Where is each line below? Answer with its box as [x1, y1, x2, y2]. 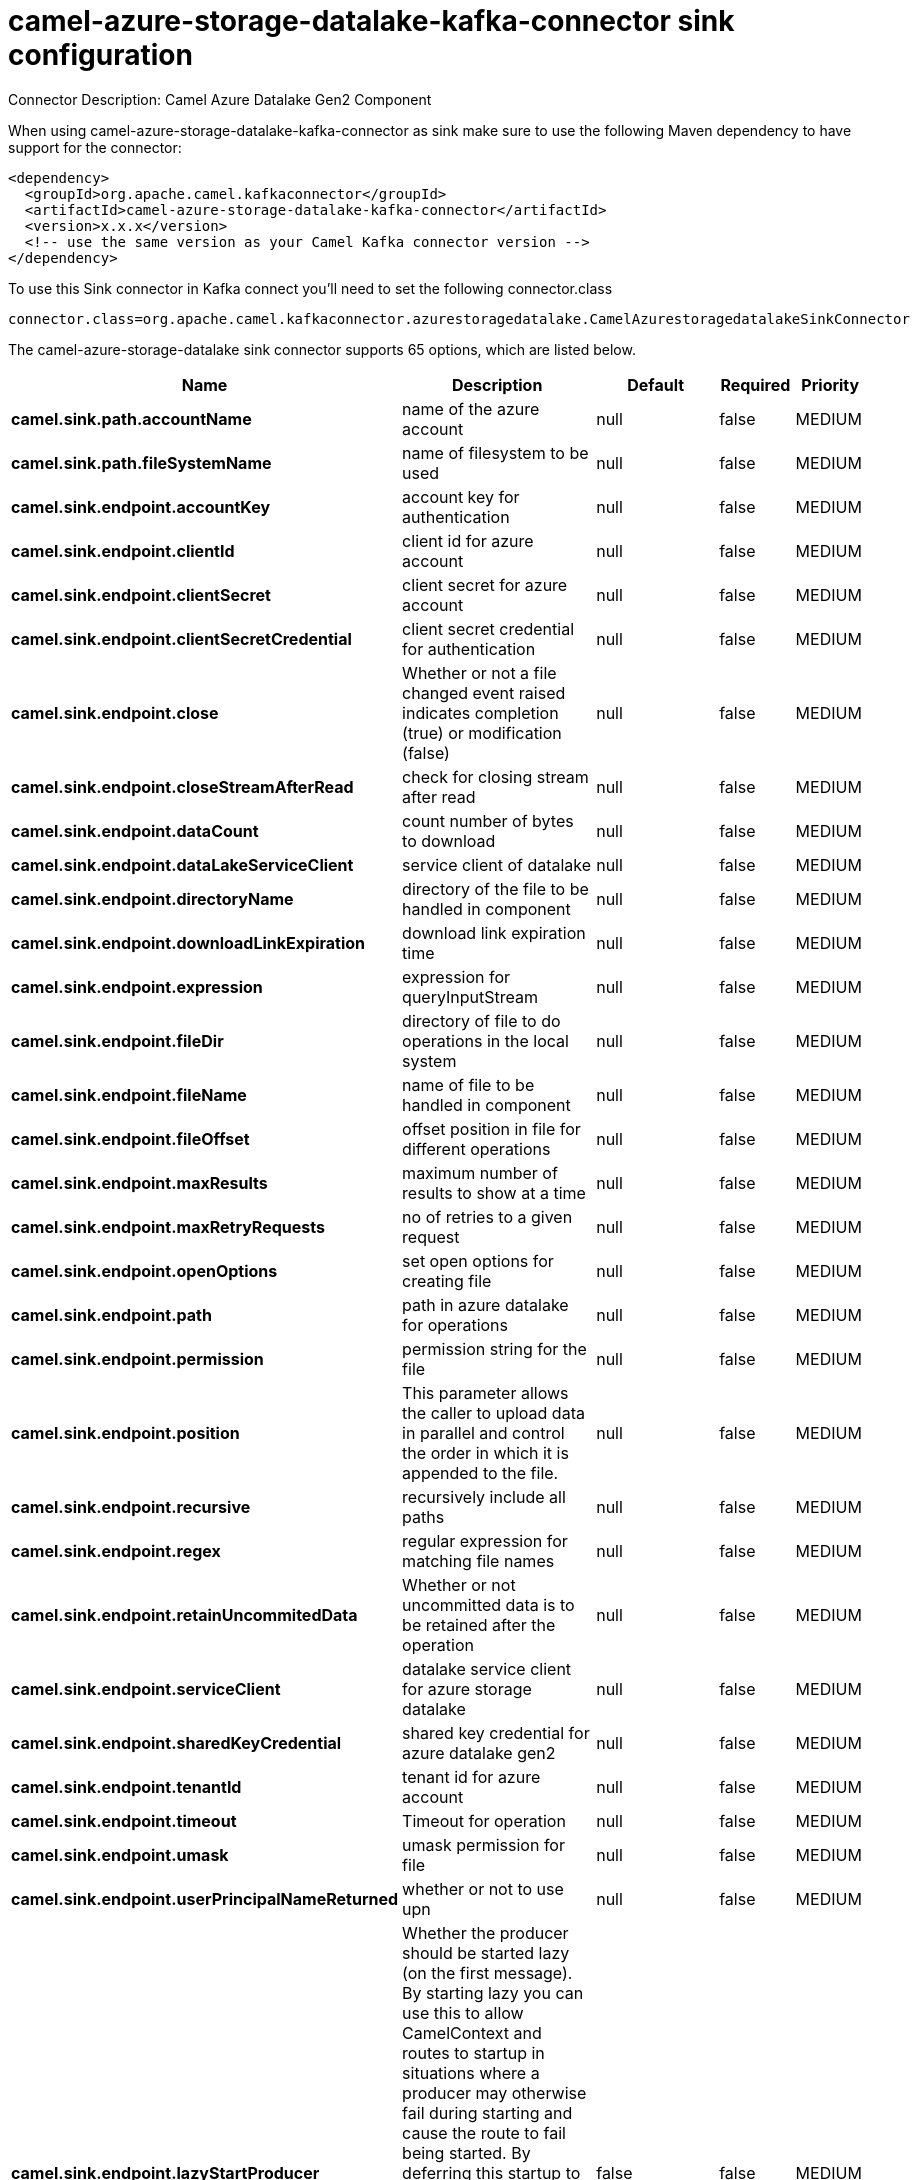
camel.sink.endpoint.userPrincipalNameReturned [11, 1888, 399, 1909]
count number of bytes [402, 810, 574, 831]
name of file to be [402, 1074, 535, 1095]
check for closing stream [402, 766, 589, 787]
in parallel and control [402, 1422, 565, 1443]
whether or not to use [402, 1878, 564, 1899]
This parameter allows [402, 1382, 569, 1403]
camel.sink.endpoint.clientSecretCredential [11, 628, 352, 649]
